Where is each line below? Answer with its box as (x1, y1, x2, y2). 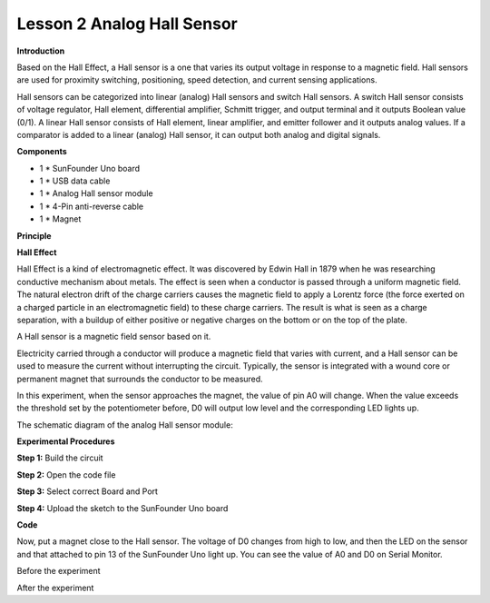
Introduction (16, 45, 65, 56)
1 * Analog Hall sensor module (39, 188, 153, 199)
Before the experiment (16, 566, 101, 577)
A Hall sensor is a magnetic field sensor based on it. (16, 331, 211, 342)
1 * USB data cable (39, 175, 111, 186)
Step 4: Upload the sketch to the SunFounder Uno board (16, 502, 229, 513)
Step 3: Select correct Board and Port (16, 486, 159, 497)
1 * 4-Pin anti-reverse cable (39, 201, 144, 212)
